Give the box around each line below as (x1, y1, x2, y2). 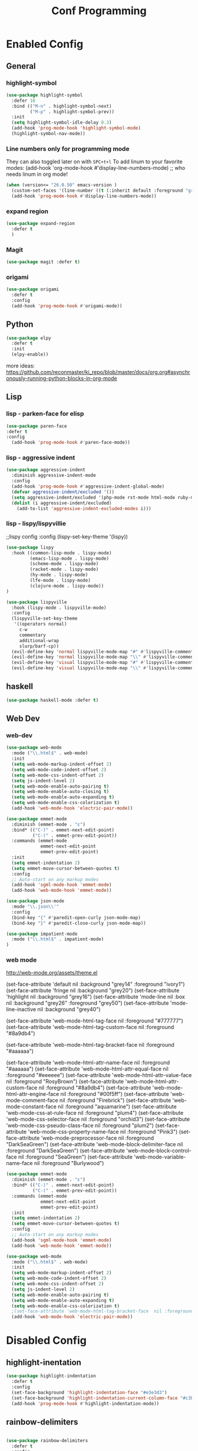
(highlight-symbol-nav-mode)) (11, 131, 85, 137)
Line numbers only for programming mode (6, 144, 130, 153)
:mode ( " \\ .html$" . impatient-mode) (11, 936, 104, 942)
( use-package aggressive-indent (6, 467, 85, 473)
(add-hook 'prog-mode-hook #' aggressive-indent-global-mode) (11, 483, 165, 489)
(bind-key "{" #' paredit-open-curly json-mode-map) (11, 914, 141, 921)
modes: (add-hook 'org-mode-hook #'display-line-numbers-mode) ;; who (6, 165, 186, 172)
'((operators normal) (14, 621, 67, 627)
